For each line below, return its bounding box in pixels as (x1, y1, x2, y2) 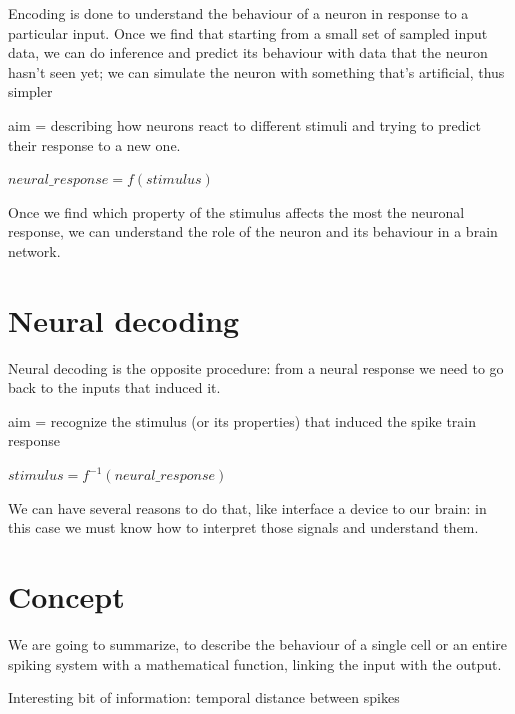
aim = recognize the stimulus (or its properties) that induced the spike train (8, 410, 477, 431)
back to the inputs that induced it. (8, 377, 221, 398)
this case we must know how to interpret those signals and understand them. (8, 517, 479, 538)
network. (8, 240, 61, 261)
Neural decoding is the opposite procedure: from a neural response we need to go (8, 357, 504, 378)
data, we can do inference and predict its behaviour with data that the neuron (8, 42, 488, 63)
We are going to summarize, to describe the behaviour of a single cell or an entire (8, 633, 507, 654)
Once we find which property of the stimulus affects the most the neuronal (8, 201, 465, 222)
